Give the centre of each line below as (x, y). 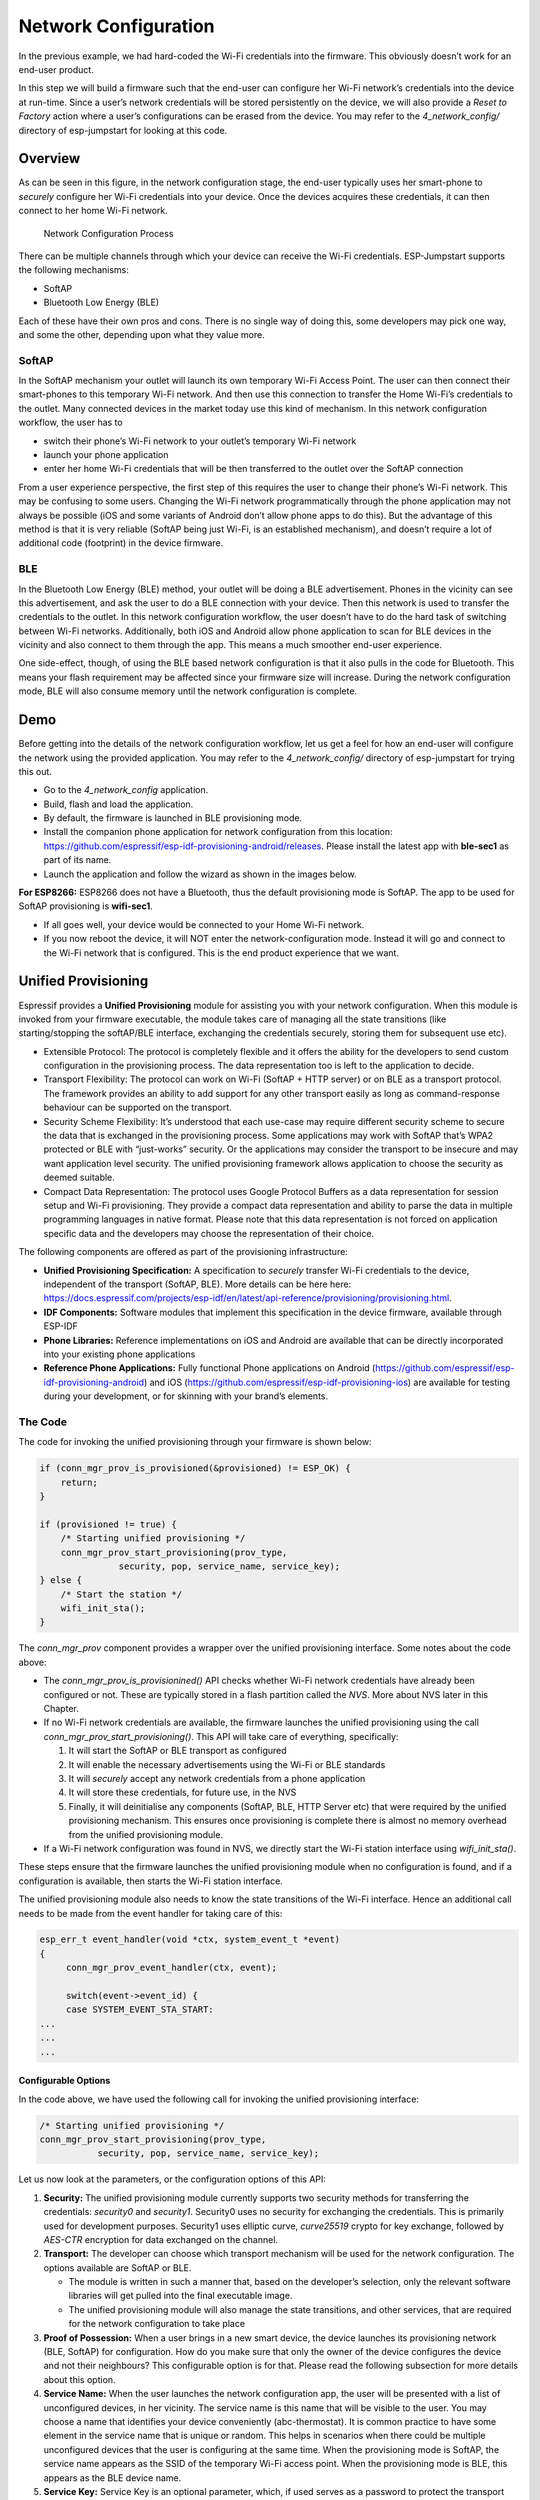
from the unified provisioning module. (146, 1834)
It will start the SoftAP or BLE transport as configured (177, 1751)
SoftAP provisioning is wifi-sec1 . (86, 906)
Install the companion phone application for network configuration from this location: (218, 832)
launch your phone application (106, 455)
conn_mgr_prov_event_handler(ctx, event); (171, 1968)
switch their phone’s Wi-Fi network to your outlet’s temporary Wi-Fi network (200, 441)
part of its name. (77, 860)
